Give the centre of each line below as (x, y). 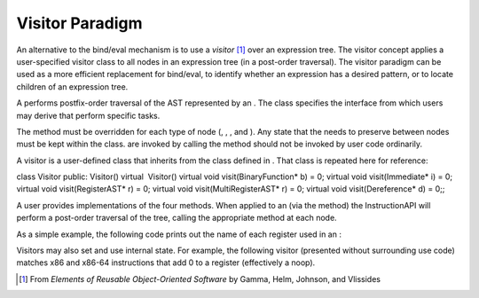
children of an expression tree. (72, 86)
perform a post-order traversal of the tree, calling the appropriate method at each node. (177, 218)
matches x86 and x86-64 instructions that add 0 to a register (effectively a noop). (166, 263)
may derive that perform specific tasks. (88, 115)
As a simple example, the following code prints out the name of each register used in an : (179, 234)
